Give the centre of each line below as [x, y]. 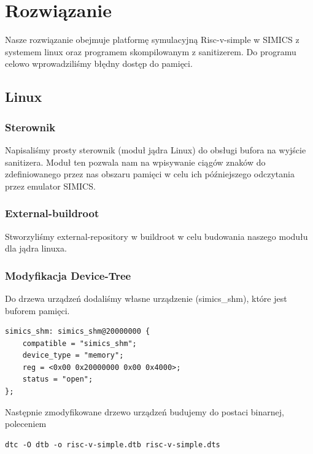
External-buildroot [52, 213]
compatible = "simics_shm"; [79, 343]
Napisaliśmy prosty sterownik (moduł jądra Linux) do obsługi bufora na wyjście [156, 149]
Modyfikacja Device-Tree [68, 275]
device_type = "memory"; [73, 356]
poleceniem [26, 424]
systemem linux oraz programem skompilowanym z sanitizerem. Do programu [151, 51]
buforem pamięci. [37, 310]
